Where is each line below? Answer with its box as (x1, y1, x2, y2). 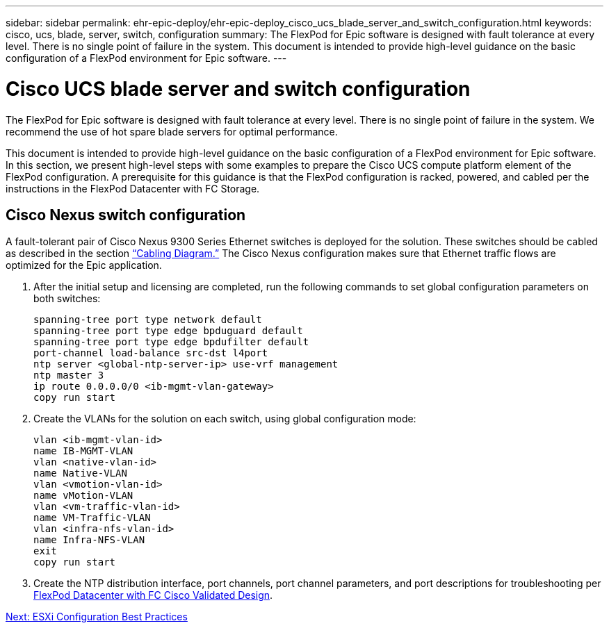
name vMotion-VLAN (33, 490, 133, 502)
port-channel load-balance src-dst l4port (33, 347, 268, 359)
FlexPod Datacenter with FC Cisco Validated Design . (33, 589, 273, 602)
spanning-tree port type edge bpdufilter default (33, 336, 309, 348)
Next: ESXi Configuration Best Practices (6, 611, 188, 623)
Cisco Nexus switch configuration (6, 206, 246, 224)
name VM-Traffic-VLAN (33, 512, 151, 524)
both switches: (33, 292, 101, 305)
